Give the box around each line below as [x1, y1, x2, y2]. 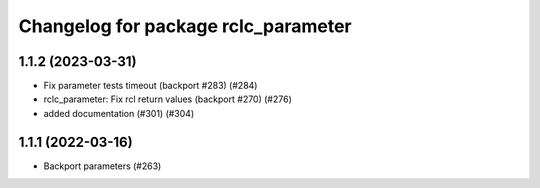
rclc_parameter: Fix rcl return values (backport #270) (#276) [43, 93, 292, 105]
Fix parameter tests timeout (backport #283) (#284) [43, 80, 258, 92]
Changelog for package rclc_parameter [18, 15, 352, 37]
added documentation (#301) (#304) [43, 107, 195, 119]
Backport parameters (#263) [43, 160, 162, 172]
